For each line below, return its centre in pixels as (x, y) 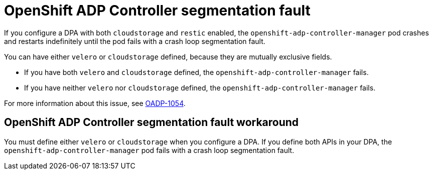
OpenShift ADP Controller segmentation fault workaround (152, 122)
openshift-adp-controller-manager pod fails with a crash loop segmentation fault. (149, 150)
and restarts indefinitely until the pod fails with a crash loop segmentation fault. (135, 41)
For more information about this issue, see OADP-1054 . (95, 103)
